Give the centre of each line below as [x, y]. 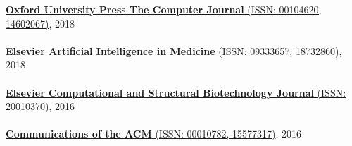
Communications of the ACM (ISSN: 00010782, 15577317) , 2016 [154, 134]
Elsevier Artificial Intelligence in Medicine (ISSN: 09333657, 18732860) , [174, 50]
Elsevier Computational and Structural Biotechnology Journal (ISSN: [176, 92]
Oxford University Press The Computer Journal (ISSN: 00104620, [164, 9]
